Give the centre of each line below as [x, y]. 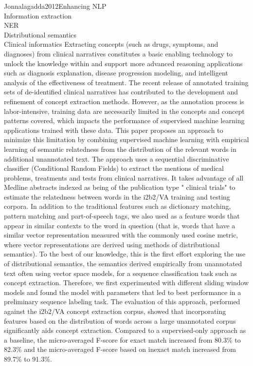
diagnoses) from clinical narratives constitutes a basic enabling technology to [118, 53]
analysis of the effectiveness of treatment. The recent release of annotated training [126, 82]
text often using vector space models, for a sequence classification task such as [120, 273]
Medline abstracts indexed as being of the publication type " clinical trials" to [120, 187]
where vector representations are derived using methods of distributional [112, 244]
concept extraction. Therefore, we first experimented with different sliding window [126, 283]
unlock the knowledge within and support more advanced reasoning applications [123, 63]
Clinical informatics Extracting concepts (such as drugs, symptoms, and [111, 44]
